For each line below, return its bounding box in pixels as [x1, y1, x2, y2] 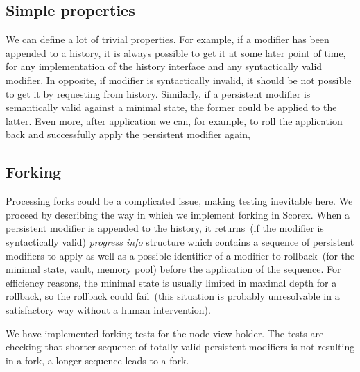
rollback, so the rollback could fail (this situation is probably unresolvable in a [6, 289, 340, 303]
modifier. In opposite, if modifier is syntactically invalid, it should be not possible [6, 72, 352, 87]
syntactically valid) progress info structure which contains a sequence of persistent [6, 234, 354, 248]
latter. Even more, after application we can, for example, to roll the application [6, 113, 343, 128]
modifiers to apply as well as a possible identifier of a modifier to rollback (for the [6, 248, 355, 262]
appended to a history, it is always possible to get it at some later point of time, [6, 45, 346, 60]
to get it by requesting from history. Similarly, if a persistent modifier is [6, 86, 311, 101]
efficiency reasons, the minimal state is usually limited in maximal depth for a [6, 275, 337, 289]
